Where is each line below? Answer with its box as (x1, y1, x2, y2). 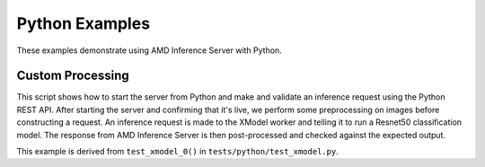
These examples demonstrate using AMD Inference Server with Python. (16, 45, 282, 56)
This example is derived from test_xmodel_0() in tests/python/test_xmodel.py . (16, 146, 339, 157)
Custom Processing (16, 68, 129, 83)
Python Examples (16, 13, 151, 33)
